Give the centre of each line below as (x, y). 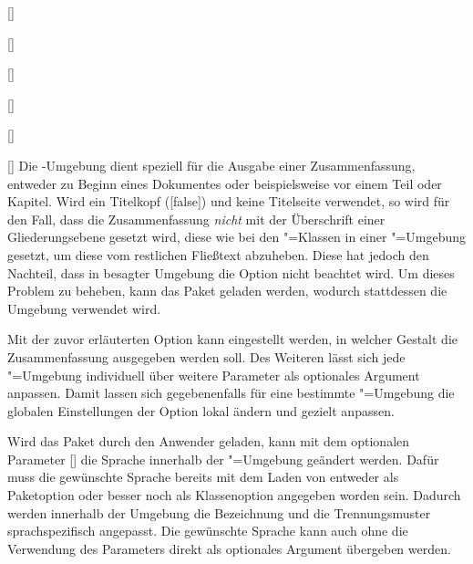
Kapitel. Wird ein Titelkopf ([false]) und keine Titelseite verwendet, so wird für (229, 201)
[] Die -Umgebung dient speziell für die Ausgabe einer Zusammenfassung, (211, 165)
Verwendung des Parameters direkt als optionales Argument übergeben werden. (229, 548)
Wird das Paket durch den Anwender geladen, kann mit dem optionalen (209, 441)
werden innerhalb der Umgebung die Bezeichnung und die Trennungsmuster (219, 512)
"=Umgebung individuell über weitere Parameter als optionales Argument (214, 375)
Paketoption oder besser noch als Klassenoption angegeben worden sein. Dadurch (234, 495)
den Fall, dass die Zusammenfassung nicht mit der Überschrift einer (196, 219)
